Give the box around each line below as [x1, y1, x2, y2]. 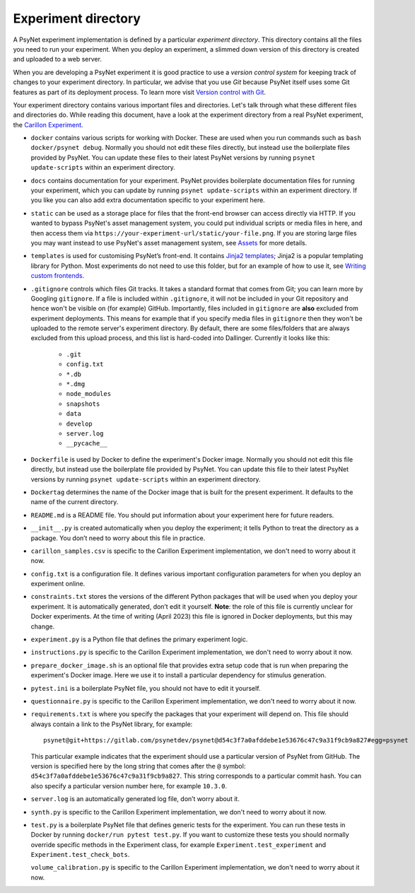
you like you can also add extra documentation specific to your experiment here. [30, 196, 265, 204]
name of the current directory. [30, 498, 119, 506]
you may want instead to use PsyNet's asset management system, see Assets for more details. [30, 238, 308, 247]
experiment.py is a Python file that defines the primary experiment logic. [30, 635, 248, 643]
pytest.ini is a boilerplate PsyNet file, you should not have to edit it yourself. [30, 684, 261, 692]
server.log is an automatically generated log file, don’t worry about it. [30, 795, 240, 803]
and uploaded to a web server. [13, 55, 103, 64]
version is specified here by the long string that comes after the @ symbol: [30, 761, 246, 770]
